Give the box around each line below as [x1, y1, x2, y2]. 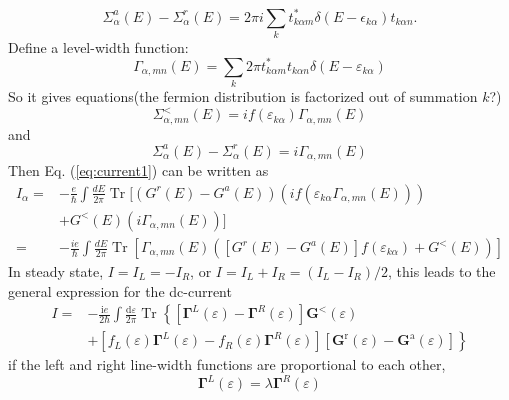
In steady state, [8, 261, 104, 282]
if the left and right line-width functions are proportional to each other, [8, 354, 446, 375]
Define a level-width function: [8, 36, 189, 57]
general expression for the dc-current [8, 280, 232, 301]
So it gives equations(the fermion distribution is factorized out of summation [8, 86, 478, 107]
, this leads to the [388, 261, 496, 282]
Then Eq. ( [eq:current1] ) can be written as [8, 160, 269, 181]
